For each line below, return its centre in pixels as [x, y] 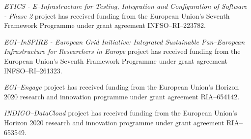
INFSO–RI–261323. [33, 70]
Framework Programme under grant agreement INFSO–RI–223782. [105, 25]
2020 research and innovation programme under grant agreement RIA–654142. [122, 96]
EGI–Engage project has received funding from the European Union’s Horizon [122, 87]
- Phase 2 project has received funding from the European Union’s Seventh [117, 15]
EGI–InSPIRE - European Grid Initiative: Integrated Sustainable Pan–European [125, 41]
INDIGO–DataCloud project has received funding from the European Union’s [121, 113]
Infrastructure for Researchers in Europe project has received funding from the [122, 51]
